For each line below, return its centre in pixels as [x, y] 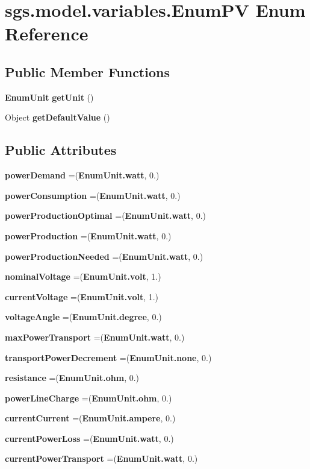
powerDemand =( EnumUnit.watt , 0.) [82, 175]
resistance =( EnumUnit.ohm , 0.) [72, 378]
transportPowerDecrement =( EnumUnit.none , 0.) [108, 357]
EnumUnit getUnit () [49, 97]
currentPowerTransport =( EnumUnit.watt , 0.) [101, 458]
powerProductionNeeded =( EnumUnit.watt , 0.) [104, 256]
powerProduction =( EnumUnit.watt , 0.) [88, 235]
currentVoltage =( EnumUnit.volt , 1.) [82, 296]
